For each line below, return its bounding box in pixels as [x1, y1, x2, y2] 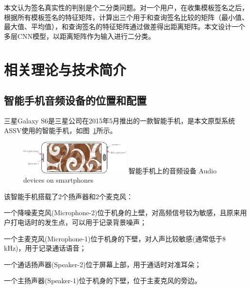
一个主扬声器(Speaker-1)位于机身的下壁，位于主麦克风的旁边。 [4, 275, 201, 286]
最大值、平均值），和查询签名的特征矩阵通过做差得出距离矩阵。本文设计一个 [4, 21, 245, 32]
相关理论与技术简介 [4, 59, 127, 79]
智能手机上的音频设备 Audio [128, 165, 217, 175]
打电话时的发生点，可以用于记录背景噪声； [10, 217, 147, 227]
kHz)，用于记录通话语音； [4, 243, 86, 253]
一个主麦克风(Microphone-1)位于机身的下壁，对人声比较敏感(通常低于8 [4, 233, 226, 243]
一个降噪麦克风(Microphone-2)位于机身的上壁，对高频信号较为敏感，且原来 [4, 207, 240, 218]
